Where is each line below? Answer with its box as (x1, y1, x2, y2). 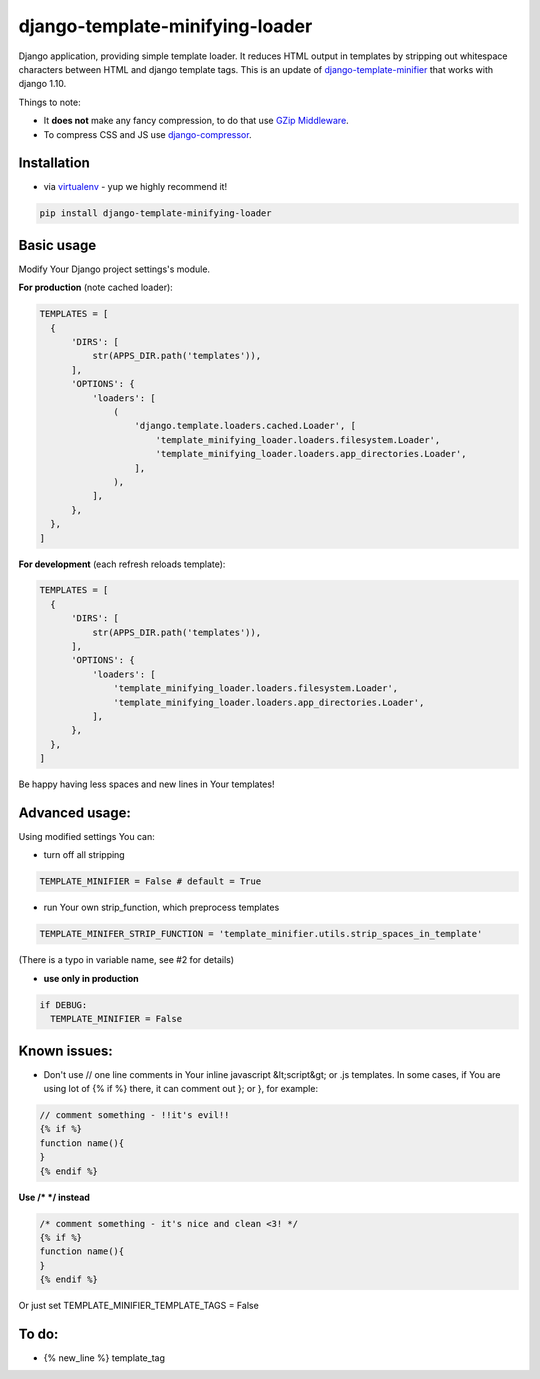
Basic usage (18, 236, 97, 254)
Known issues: (18, 1042, 114, 1059)
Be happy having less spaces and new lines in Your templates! (18, 778, 275, 790)
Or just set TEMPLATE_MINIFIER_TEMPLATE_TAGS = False (18, 1300, 259, 1312)
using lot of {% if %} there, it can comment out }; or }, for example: (43, 1083, 319, 1095)
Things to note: (18, 96, 81, 108)
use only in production (43, 972, 139, 984)
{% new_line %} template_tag (43, 1352, 165, 1364)
